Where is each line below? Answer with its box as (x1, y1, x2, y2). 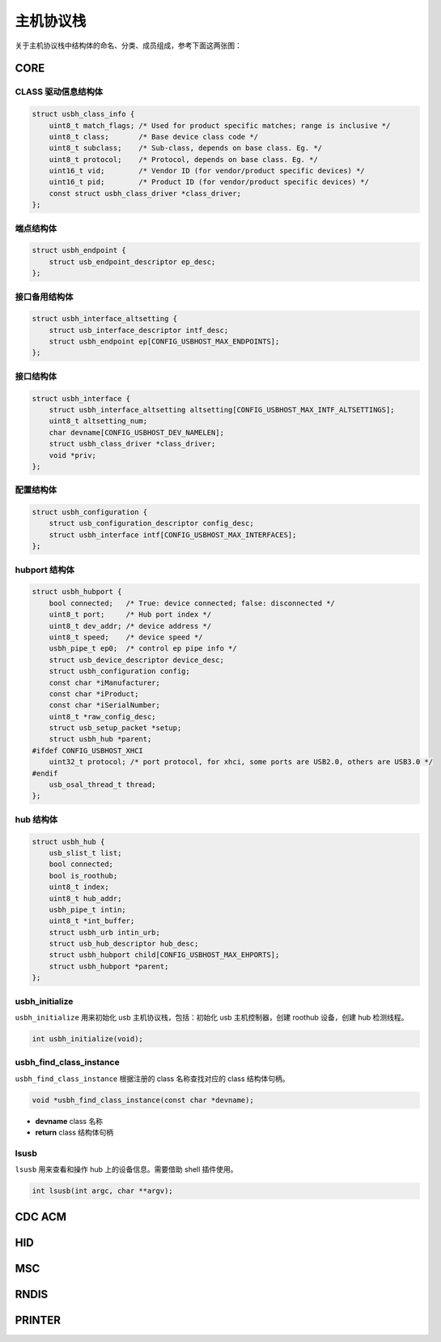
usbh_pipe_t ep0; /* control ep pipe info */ (49, 644, 238, 653)
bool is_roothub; (49, 871, 118, 880)
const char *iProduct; (49, 689, 139, 699)
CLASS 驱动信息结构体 (15, 86, 104, 97)
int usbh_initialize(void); (32, 1034, 143, 1043)
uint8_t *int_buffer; (49, 917, 135, 925)
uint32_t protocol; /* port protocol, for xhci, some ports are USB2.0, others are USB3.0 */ (49, 758, 433, 767)
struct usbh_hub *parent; (49, 734, 152, 744)
